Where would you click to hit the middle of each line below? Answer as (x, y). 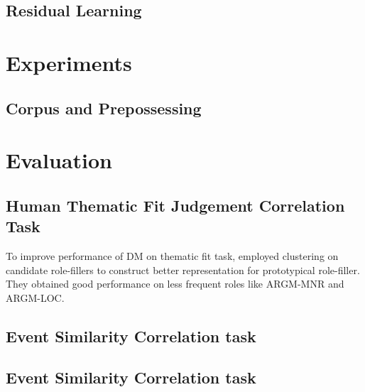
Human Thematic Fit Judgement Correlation (175, 205)
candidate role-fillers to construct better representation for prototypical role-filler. (183, 269)
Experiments (69, 62)
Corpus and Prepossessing (104, 108)
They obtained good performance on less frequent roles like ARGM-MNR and (175, 284)
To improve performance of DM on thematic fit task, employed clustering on (172, 255)
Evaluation (59, 160)
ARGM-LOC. (35, 297)
